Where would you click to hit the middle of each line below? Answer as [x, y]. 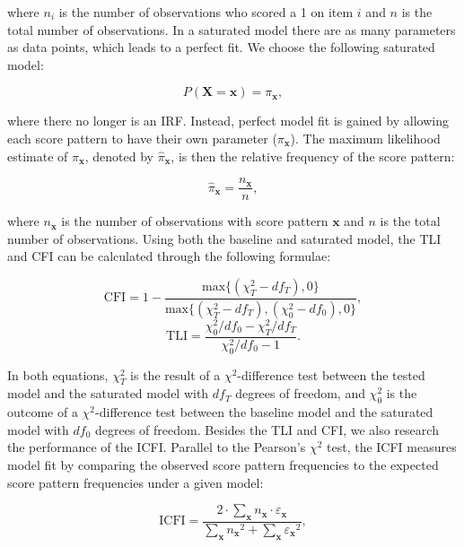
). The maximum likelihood [365, 138]
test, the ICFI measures [392, 447]
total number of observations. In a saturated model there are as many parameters [232, 29]
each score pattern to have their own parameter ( [142, 138]
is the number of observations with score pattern [195, 221]
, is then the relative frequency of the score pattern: [313, 156]
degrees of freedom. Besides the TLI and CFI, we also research [267, 429]
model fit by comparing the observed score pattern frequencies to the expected [223, 464]
